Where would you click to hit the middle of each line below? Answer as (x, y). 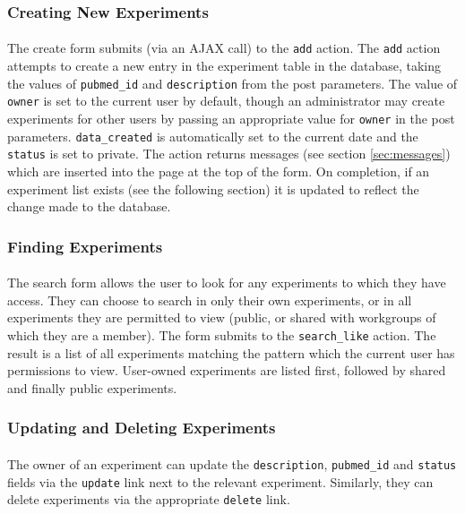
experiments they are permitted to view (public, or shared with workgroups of (222, 317)
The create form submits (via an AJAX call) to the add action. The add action (224, 48)
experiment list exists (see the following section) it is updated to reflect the (213, 188)
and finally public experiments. (92, 387)
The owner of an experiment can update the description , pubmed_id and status (232, 463)
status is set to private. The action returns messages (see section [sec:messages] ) (229, 154)
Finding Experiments (85, 246)
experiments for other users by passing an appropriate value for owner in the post (231, 118)
